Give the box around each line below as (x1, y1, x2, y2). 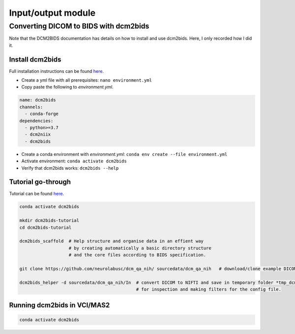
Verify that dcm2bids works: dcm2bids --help (21, 165, 119, 171)
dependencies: (19, 118, 54, 123)
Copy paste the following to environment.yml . (21, 84, 114, 90)
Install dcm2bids (9, 55, 61, 63)
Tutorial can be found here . (9, 191, 64, 197)
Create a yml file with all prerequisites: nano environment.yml (21, 77, 152, 83)
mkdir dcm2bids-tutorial (19, 218, 80, 223)
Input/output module (9, 7, 96, 18)
